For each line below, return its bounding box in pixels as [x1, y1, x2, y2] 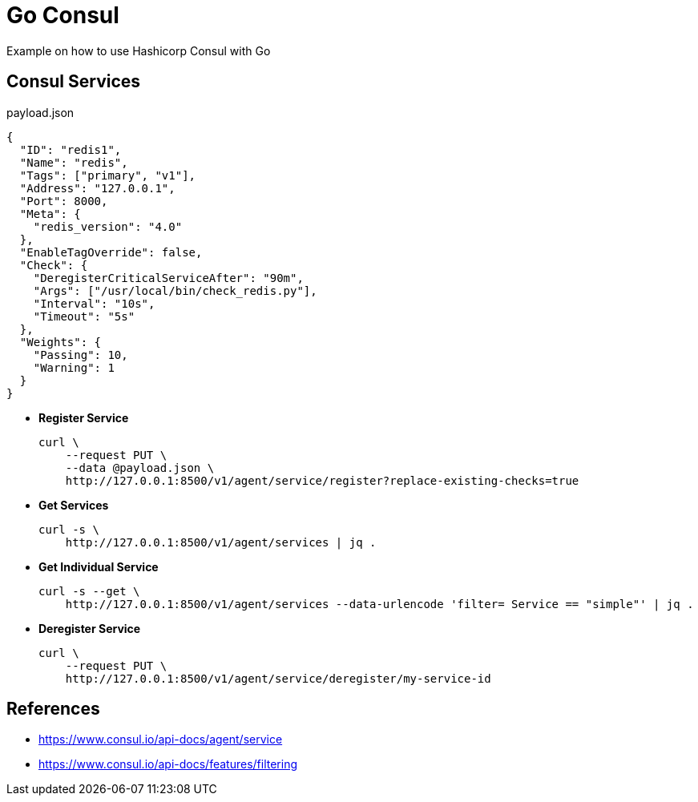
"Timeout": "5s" [33, 309, 135, 323]
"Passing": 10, [33, 348, 128, 361]
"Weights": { [19, 335, 102, 349]
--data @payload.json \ [65, 461, 215, 474]
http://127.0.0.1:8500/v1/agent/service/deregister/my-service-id [65, 671, 491, 685]
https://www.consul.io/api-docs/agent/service [38, 732, 283, 747]
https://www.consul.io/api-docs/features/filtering [38, 757, 297, 772]
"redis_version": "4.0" [33, 220, 183, 233]
